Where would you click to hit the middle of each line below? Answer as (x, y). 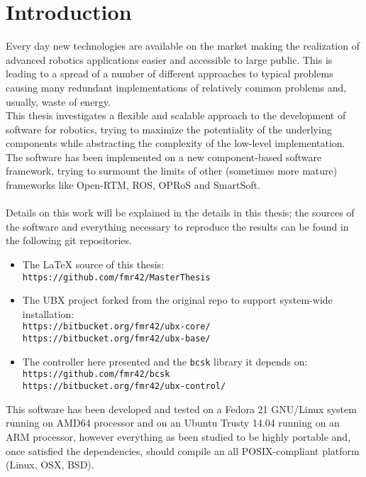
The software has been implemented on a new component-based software (164, 157)
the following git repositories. (69, 240)
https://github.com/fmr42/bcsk (96, 374)
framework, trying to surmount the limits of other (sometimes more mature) (172, 171)
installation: (48, 313)
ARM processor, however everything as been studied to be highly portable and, (178, 436)
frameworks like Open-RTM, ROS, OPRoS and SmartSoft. (133, 185)
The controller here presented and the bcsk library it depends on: (165, 361)
